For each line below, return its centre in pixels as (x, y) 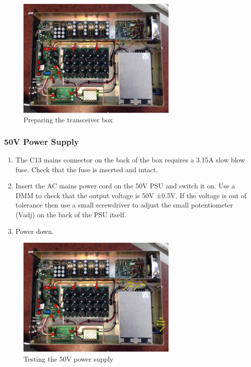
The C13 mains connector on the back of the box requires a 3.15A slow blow (130, 160)
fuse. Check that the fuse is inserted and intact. (87, 169)
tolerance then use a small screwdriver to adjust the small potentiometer (124, 205)
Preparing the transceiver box (68, 120)
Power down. (34, 231)
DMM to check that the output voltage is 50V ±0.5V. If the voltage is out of (131, 195)
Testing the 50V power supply (68, 358)
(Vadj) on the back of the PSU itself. (71, 215)
